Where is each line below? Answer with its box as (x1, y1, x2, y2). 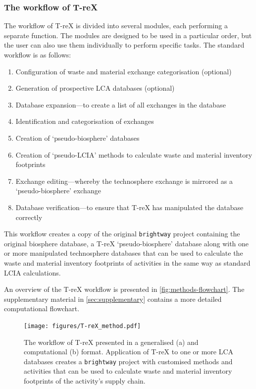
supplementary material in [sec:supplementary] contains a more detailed (4, 293, 222, 304)
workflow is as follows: (4, 50, 71, 59)
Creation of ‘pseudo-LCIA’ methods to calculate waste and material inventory (15, 149, 253, 160)
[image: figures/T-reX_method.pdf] (24, 322, 141, 330)
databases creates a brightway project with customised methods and (24, 356, 233, 366)
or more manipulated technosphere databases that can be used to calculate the (4, 248, 243, 258)
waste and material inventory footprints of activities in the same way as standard (4, 257, 251, 268)
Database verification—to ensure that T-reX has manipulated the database (15, 202, 244, 212)
